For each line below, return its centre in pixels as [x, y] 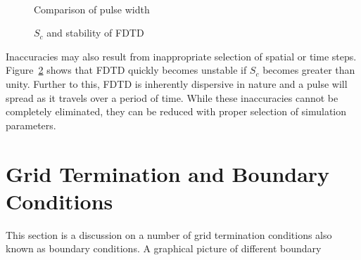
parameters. [31, 125]
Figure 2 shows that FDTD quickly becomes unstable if [126, 70]
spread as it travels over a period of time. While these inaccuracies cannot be [172, 97]
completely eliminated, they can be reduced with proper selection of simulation [176, 111]
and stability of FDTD [95, 33]
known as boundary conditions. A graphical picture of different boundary [164, 248]
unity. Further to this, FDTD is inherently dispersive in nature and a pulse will [177, 83]
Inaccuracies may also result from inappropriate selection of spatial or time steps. [181, 56]
